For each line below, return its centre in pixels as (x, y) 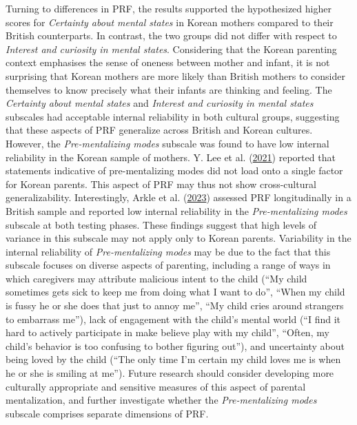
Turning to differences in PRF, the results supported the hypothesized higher (169, 8)
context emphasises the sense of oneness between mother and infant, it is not (168, 62)
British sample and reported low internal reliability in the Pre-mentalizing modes (176, 210)
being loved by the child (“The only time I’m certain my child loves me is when (173, 359)
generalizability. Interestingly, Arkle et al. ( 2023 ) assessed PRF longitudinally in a (178, 197)
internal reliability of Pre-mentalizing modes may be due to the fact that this (168, 251)
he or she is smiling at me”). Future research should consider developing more (170, 373)
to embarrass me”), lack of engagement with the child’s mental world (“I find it (173, 319)
